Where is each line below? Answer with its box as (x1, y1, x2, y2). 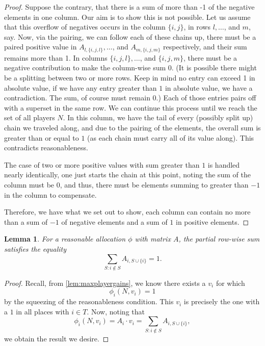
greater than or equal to (4, 132, 79, 143)
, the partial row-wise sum (178, 233, 260, 244)
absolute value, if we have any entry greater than (4, 82, 157, 93)
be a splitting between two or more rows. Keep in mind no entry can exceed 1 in (4, 72, 255, 83)
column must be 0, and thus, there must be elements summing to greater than (4, 179, 249, 190)
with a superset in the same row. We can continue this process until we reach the (4, 102, 257, 113)
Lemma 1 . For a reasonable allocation (4, 233, 126, 244)
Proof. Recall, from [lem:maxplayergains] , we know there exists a (4, 277, 206, 288)
